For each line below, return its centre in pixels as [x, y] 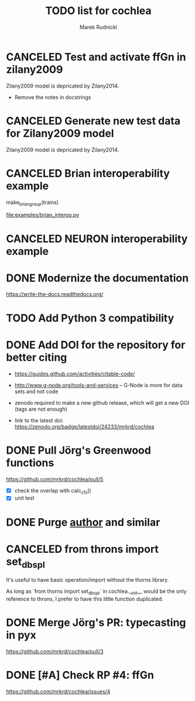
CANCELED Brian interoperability [88, 173]
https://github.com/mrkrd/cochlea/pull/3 [55, 651]
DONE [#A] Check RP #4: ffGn [80, 675]
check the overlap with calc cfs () [53, 491]
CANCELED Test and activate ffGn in [96, 57]
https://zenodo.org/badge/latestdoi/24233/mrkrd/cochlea [84, 427]
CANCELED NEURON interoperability [97, 239]
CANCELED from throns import [83, 549]
